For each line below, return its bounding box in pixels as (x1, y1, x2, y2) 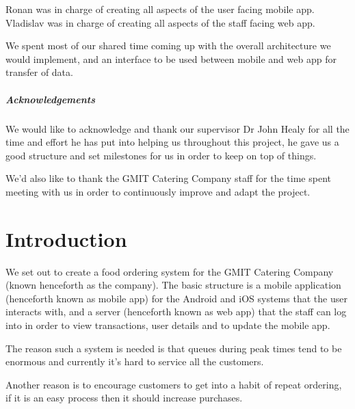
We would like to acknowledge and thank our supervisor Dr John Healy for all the (5, 121, 350, 135)
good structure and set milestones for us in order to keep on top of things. (5, 148, 317, 162)
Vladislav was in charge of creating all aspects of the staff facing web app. (5, 15, 315, 29)
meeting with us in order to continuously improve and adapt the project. (5, 184, 311, 198)
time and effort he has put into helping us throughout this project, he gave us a (5, 135, 339, 149)
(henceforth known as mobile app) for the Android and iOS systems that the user (5, 291, 347, 305)
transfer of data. (5, 65, 73, 79)
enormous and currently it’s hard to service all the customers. (5, 354, 264, 369)
